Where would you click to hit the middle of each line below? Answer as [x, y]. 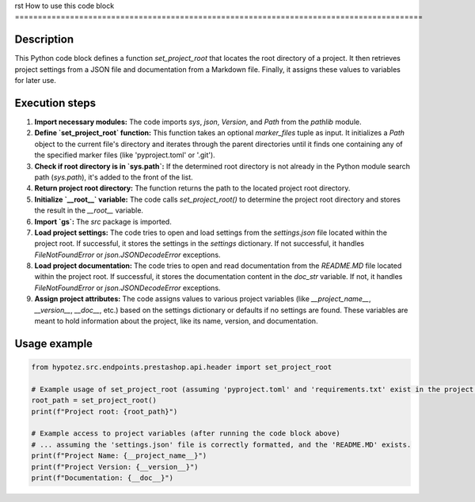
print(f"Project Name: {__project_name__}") [119, 456]
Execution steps [55, 103]
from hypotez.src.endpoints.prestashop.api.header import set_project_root [182, 367]
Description [44, 40]
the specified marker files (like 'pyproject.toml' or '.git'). [125, 155]
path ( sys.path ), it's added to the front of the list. [114, 177]
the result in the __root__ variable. [89, 210]
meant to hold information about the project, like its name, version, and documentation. [176, 321]
